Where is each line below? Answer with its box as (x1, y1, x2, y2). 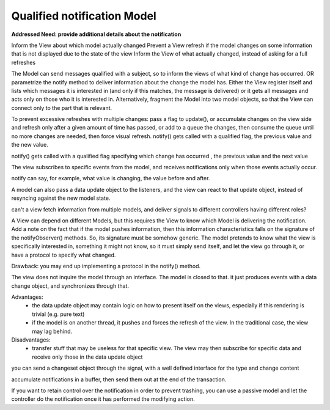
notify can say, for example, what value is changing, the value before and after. (11, 175, 210, 182)
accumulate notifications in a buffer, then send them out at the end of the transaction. (11, 376, 227, 383)
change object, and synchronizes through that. (11, 282, 130, 290)
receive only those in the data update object (32, 353, 143, 361)
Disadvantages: (11, 336, 51, 343)
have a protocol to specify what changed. (11, 251, 116, 258)
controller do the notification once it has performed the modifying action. (11, 395, 195, 403)
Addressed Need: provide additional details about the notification (11, 31, 182, 38)
